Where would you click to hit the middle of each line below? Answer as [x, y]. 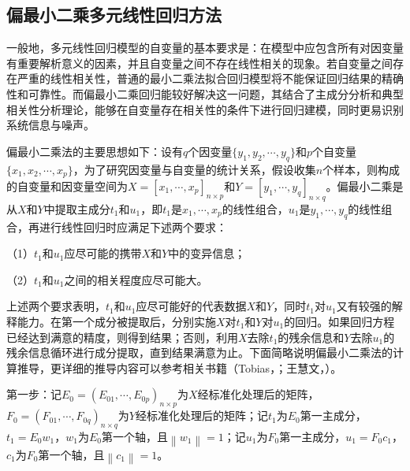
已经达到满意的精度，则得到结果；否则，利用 [122, 337]
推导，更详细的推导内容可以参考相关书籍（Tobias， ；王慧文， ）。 [179, 367]
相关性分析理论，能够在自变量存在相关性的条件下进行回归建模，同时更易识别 [205, 109]
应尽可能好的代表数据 [191, 306]
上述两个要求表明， [56, 306]
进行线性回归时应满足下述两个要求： [133, 226]
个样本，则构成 [362, 169]
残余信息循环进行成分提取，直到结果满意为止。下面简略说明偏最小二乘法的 [199, 352]
